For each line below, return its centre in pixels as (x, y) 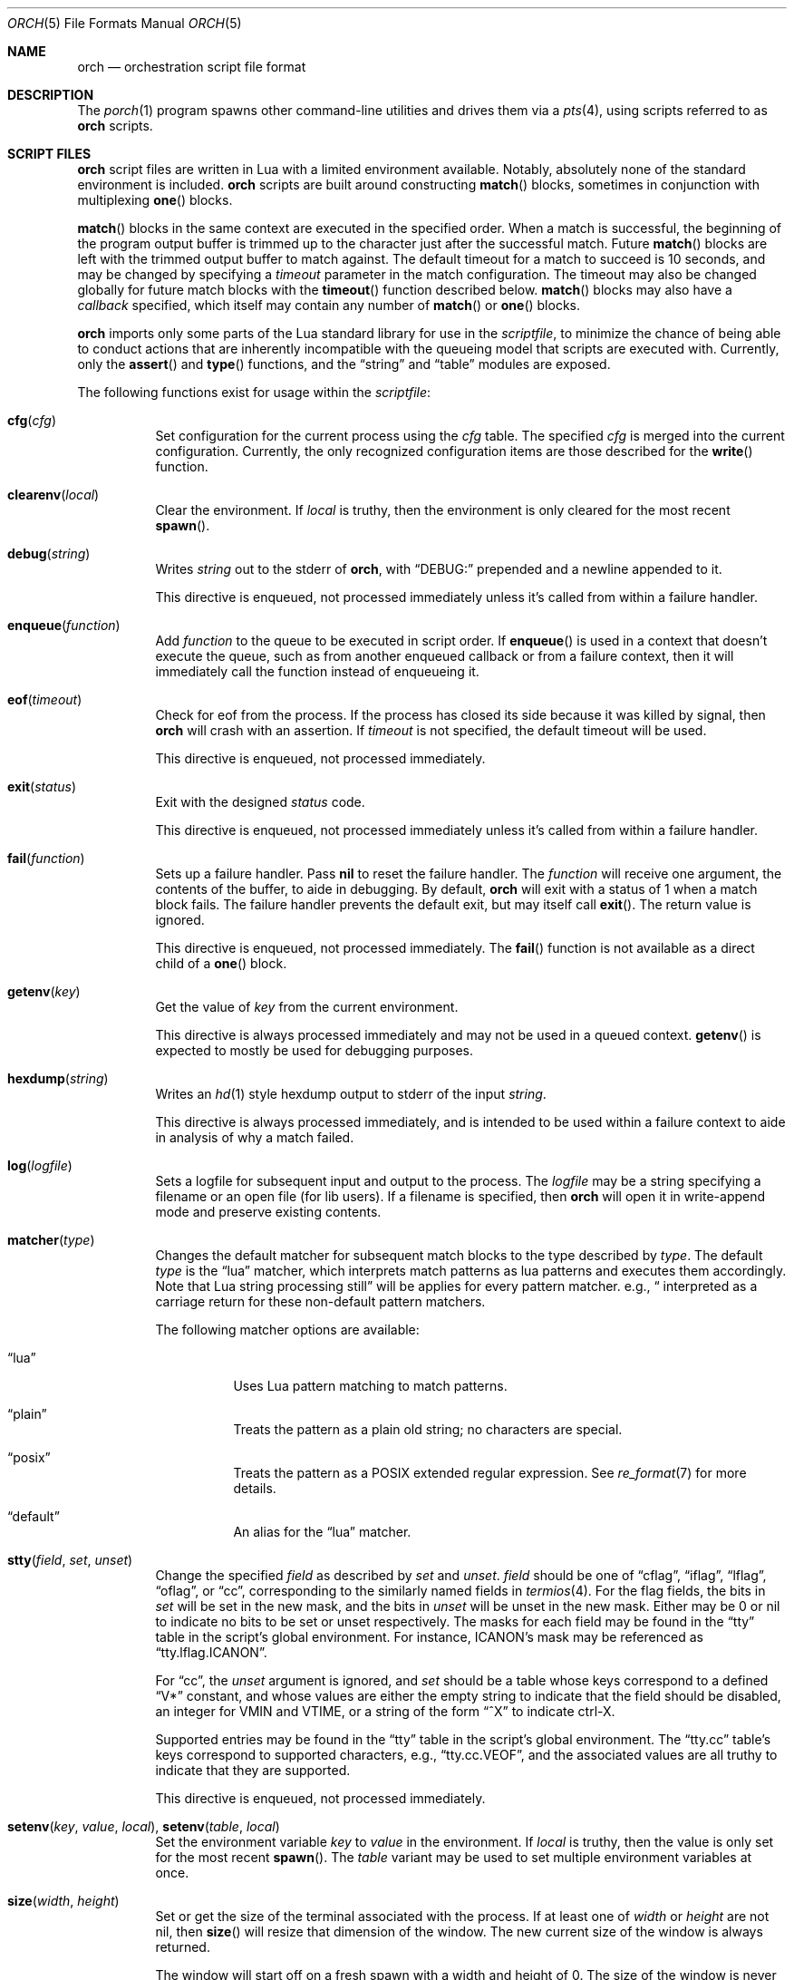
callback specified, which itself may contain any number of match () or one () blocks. (329, 305)
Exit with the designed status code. (260, 802)
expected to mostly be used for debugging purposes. (315, 1050)
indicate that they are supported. (253, 1770)
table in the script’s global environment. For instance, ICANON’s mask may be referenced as (429, 1637)
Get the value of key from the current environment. (307, 1007)
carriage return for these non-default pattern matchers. (320, 1301)
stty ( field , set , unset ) (70, 1560)
